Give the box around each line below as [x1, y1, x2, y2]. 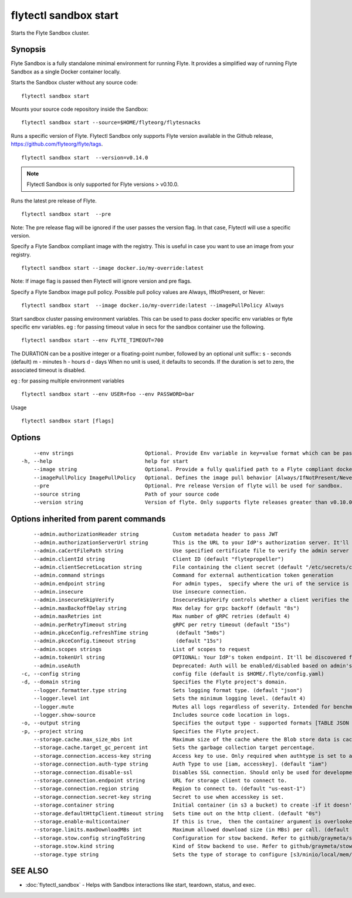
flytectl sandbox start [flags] [21, 418, 114, 425]
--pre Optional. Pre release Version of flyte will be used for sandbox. [33, 483, 343, 489]
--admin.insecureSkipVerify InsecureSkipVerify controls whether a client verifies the [33, 597, 349, 604]
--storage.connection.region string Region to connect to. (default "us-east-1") [33, 785, 306, 792]
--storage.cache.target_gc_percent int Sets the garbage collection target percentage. [33, 744, 315, 751]
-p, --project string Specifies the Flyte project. [21, 728, 260, 734]
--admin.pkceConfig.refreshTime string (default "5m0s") [33, 629, 226, 636]
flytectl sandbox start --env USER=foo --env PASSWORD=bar [21, 391, 195, 398]
